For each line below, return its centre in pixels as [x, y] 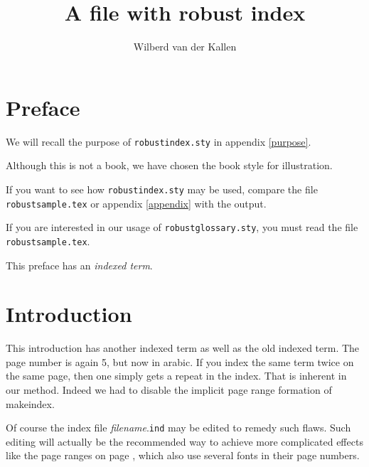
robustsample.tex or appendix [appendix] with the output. [136, 203]
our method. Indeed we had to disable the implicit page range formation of [169, 390]
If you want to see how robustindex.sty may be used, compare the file [162, 189]
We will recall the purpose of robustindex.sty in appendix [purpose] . [159, 141]
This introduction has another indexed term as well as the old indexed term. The [183, 348]
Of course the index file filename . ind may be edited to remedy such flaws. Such [178, 428]
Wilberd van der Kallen [185, 47]
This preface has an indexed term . [79, 265]
